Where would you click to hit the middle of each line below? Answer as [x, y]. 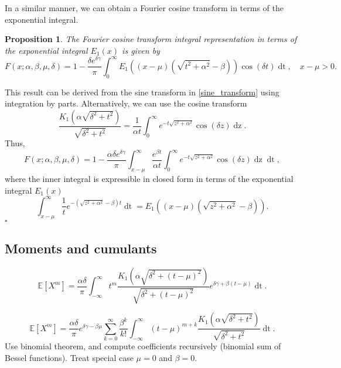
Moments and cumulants [81, 248]
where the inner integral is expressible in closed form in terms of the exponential [149, 179]
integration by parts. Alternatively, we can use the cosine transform [126, 103]
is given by [141, 50]
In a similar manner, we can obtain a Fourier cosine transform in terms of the [144, 8]
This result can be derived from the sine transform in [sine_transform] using [142, 92]
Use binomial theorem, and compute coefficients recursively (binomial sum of [143, 346]
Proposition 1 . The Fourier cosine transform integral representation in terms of [151, 39]
